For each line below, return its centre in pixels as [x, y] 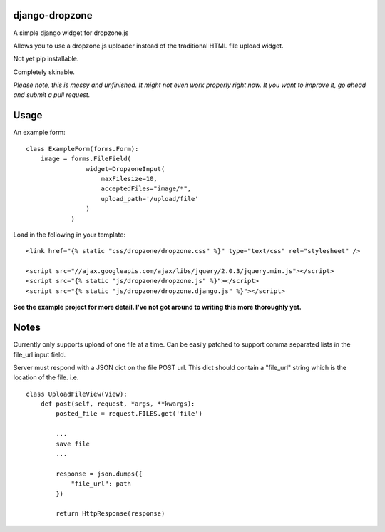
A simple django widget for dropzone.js [71, 33]
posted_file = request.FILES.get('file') [129, 414]
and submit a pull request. [52, 95]
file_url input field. [40, 354]
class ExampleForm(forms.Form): [82, 149]
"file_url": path [101, 484]
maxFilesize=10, [129, 179]
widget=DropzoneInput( [125, 169]
